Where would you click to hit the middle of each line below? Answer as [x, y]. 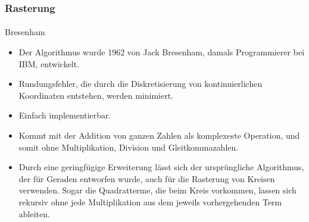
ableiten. [34, 213]
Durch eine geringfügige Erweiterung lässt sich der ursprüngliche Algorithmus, [161, 167]
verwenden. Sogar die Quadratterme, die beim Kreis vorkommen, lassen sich [157, 190]
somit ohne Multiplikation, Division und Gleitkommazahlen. [129, 147]
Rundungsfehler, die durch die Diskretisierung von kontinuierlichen [141, 84]
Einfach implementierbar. [65, 115]
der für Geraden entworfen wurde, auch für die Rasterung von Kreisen [147, 178]
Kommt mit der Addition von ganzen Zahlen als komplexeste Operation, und [159, 135]
